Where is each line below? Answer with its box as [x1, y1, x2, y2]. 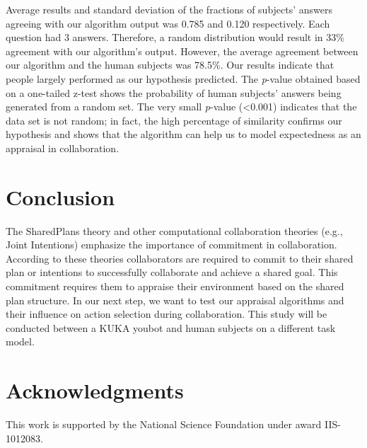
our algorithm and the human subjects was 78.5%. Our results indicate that [6, 57, 334, 72]
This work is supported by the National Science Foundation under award [6, 417, 322, 432]
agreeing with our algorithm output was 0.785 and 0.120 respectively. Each [6, 16, 330, 30]
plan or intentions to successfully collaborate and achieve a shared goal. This [6, 265, 338, 280]
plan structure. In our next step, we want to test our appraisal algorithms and [6, 292, 344, 307]
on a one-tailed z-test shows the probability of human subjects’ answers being [6, 85, 342, 100]
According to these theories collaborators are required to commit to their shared [6, 251, 354, 265]
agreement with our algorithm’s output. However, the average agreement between [6, 43, 359, 58]
